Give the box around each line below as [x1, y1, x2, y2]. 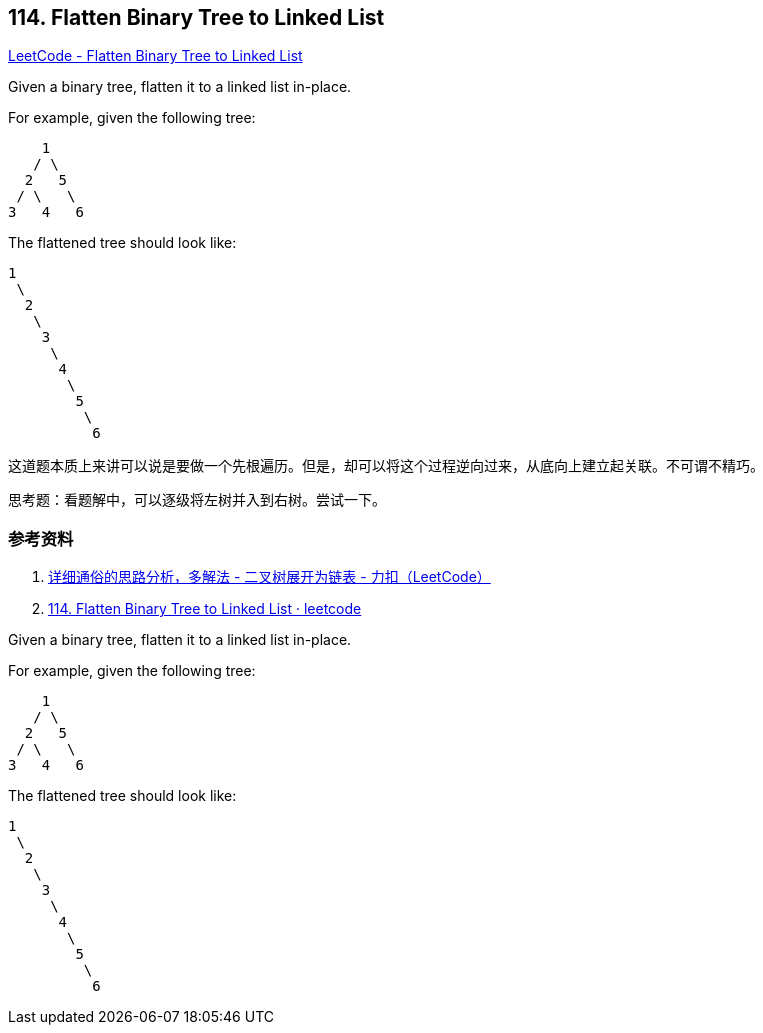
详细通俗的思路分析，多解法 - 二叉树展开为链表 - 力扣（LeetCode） [48, 568, 491, 586]
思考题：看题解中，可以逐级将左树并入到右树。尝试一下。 [8, 491, 386, 509]
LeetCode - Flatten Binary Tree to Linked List [8, 47, 303, 65]
